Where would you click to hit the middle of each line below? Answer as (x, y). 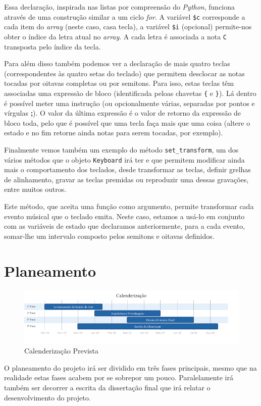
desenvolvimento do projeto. (47, 397)
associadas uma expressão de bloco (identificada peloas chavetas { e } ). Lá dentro (130, 93)
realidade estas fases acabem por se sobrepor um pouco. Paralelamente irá (119, 377)
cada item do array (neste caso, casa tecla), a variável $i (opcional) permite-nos (128, 27)
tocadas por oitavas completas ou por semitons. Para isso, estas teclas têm (119, 83)
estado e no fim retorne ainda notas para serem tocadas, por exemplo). (114, 133)
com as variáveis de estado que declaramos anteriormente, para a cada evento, (125, 226)
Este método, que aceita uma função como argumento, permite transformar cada (129, 206)
